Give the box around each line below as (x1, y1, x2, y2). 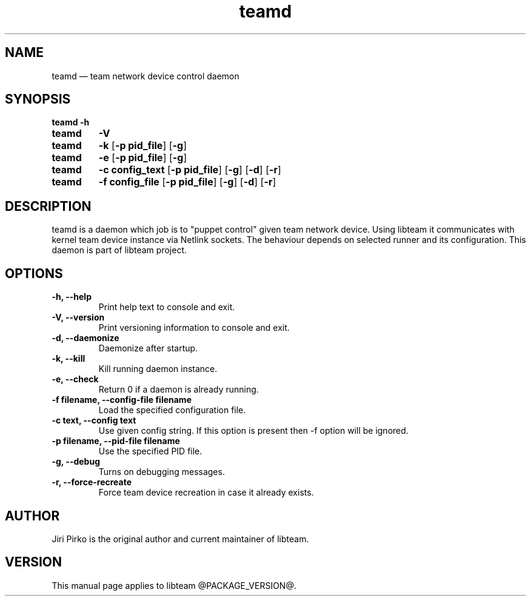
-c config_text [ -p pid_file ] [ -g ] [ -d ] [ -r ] (98, 164, 281, 176)
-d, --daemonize (52, 333, 119, 344)
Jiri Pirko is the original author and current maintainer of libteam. (52, 533, 309, 544)
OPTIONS (5, 265, 63, 281)
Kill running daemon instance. (98, 364, 218, 374)
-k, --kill (52, 353, 85, 364)
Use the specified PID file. (98, 446, 202, 457)
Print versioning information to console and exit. (98, 322, 290, 333)
